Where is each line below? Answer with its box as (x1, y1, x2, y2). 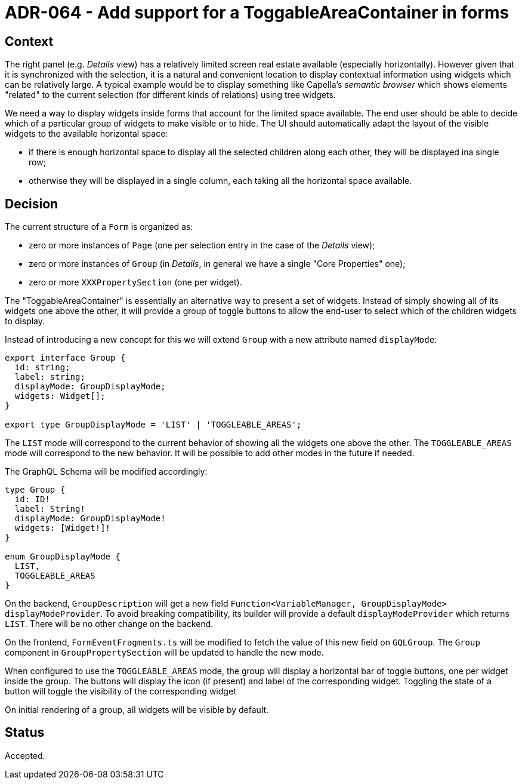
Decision (5, 196, 58, 211)
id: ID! (14, 494, 50, 505)
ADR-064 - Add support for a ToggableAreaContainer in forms (5, 2, 509, 23)
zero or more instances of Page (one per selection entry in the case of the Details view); (29, 240, 375, 251)
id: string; (14, 362, 70, 373)
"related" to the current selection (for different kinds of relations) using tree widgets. (5, 90, 336, 100)
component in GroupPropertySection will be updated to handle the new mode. (5, 647, 324, 658)
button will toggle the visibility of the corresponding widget (5, 686, 236, 697)
